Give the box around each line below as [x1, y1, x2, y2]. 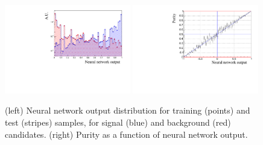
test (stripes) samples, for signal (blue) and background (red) [5, 116, 231, 128]
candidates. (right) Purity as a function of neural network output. [5, 127, 248, 140]
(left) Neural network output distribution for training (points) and [5, 104, 250, 117]
